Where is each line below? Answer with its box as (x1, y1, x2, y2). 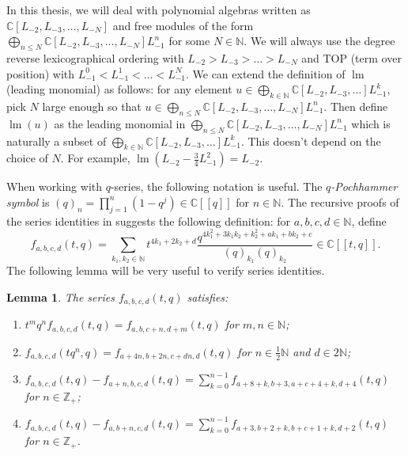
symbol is (6, 193, 50, 210)
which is (351, 115, 391, 131)
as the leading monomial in (54, 115, 186, 131)
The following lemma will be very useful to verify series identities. (6, 262, 325, 279)
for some (168, 32, 210, 49)
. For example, (60, 150, 130, 166)
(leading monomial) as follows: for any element (6, 81, 232, 97)
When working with (6, 178, 103, 195)
